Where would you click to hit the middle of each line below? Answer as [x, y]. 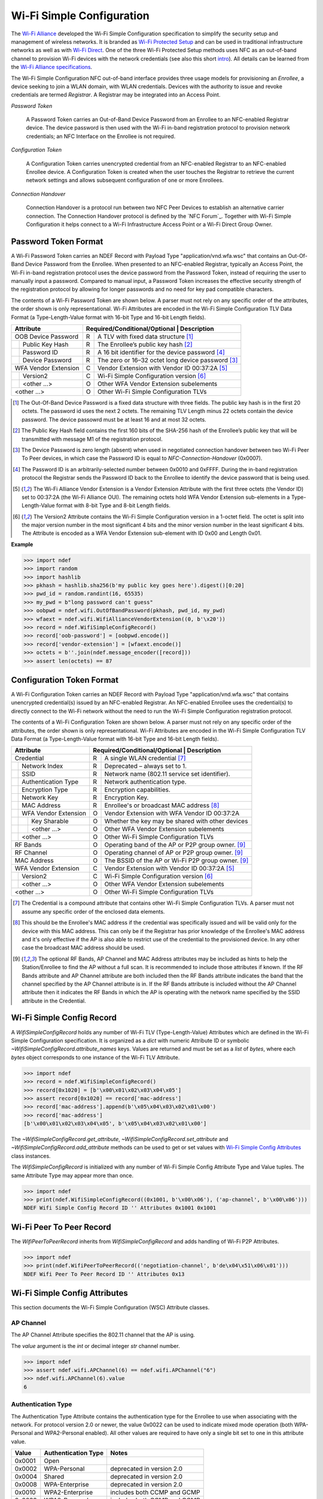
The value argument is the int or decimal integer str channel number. [95, 1346]
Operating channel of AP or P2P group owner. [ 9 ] [174, 853]
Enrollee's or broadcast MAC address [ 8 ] [162, 805]
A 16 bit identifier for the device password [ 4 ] [161, 352]
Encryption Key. [127, 797]
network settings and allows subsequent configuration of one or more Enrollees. [125, 180]
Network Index [42, 766]
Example [22, 544]
